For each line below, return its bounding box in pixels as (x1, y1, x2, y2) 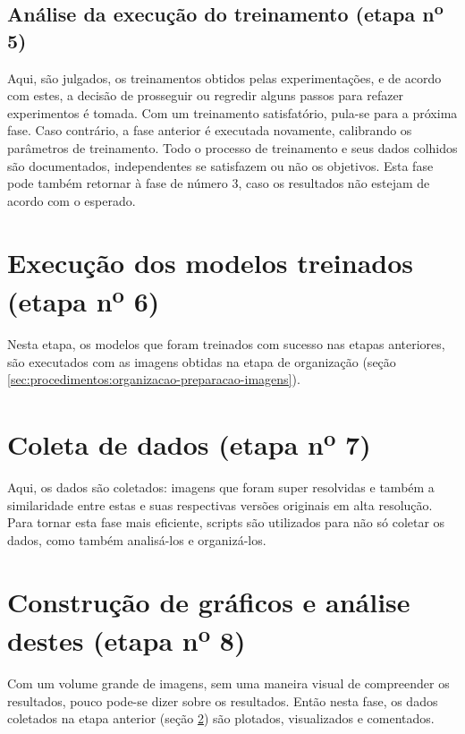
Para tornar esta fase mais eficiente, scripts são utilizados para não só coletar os (7, 513, 445, 532)
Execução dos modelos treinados (7, 243, 413, 280)
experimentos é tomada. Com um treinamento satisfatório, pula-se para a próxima (7, 103, 458, 122)
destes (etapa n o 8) (7, 618, 246, 659)
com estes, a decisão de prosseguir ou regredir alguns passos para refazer (7, 86, 404, 105)
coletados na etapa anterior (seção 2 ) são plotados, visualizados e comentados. (7, 709, 435, 728)
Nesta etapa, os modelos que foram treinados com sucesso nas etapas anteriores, (7, 334, 445, 353)
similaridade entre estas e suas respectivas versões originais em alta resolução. (7, 495, 433, 514)
